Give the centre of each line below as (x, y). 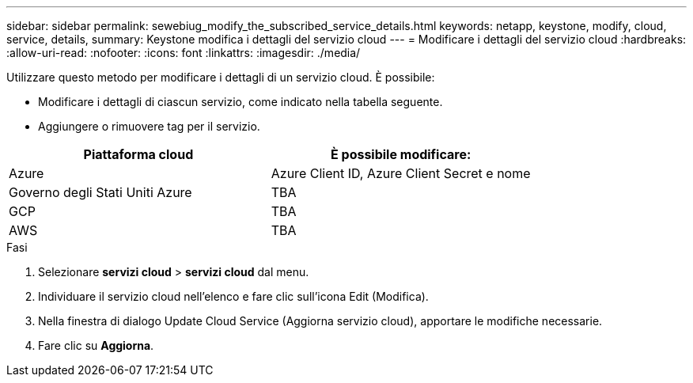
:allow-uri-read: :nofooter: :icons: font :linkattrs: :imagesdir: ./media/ (184, 53)
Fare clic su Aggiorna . (96, 345)
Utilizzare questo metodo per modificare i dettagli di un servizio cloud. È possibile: (221, 77)
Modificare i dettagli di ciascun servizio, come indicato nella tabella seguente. (240, 102)
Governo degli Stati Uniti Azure (100, 192)
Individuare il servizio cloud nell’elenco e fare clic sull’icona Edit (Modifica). (233, 296)
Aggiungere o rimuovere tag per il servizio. (149, 126)
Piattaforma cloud (138, 154)
